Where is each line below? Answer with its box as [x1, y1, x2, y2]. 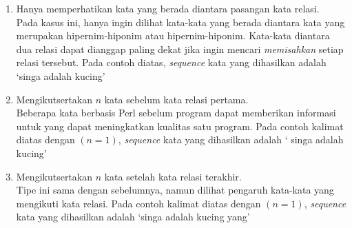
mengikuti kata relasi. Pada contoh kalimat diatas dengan [16, 196, 261, 210]
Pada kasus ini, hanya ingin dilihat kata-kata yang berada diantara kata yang [16, 14, 345, 29]
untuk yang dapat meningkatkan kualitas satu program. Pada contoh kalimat [16, 118, 344, 133]
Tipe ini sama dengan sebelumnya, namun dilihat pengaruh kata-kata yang [16, 183, 334, 197]
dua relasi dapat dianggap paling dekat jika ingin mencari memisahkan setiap [16, 41, 344, 56]
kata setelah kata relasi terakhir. [104, 169, 242, 183]
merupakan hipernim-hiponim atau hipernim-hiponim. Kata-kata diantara [16, 28, 330, 43]
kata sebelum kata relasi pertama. [104, 92, 249, 106]
